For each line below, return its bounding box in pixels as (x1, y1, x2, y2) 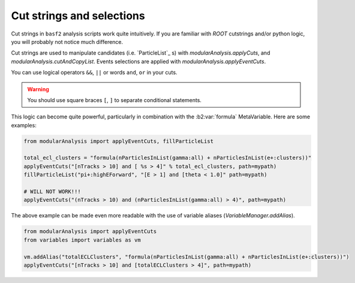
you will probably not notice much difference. (11, 38, 124, 45)
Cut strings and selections (11, 9, 145, 22)
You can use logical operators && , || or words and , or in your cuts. (11, 69, 177, 76)
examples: (11, 121, 37, 129)
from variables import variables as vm (23, 236, 141, 243)
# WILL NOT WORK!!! (23, 188, 81, 195)
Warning (27, 85, 49, 93)
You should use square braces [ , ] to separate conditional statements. (27, 96, 202, 103)
